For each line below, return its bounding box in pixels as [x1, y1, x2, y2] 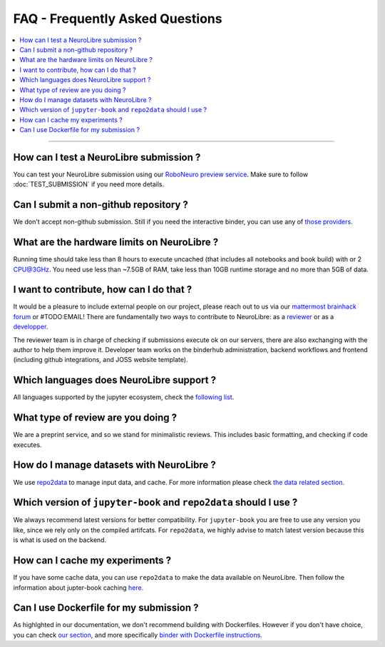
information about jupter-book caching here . [13, 583, 144, 592]
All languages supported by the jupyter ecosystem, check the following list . [13, 393, 235, 401]
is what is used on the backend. [13, 536, 107, 544]
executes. [13, 440, 42, 449]
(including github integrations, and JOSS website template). [13, 356, 188, 364]
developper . [13, 322, 48, 331]
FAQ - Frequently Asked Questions [13, 11, 222, 26]
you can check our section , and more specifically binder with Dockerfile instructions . [13, 631, 263, 639]
